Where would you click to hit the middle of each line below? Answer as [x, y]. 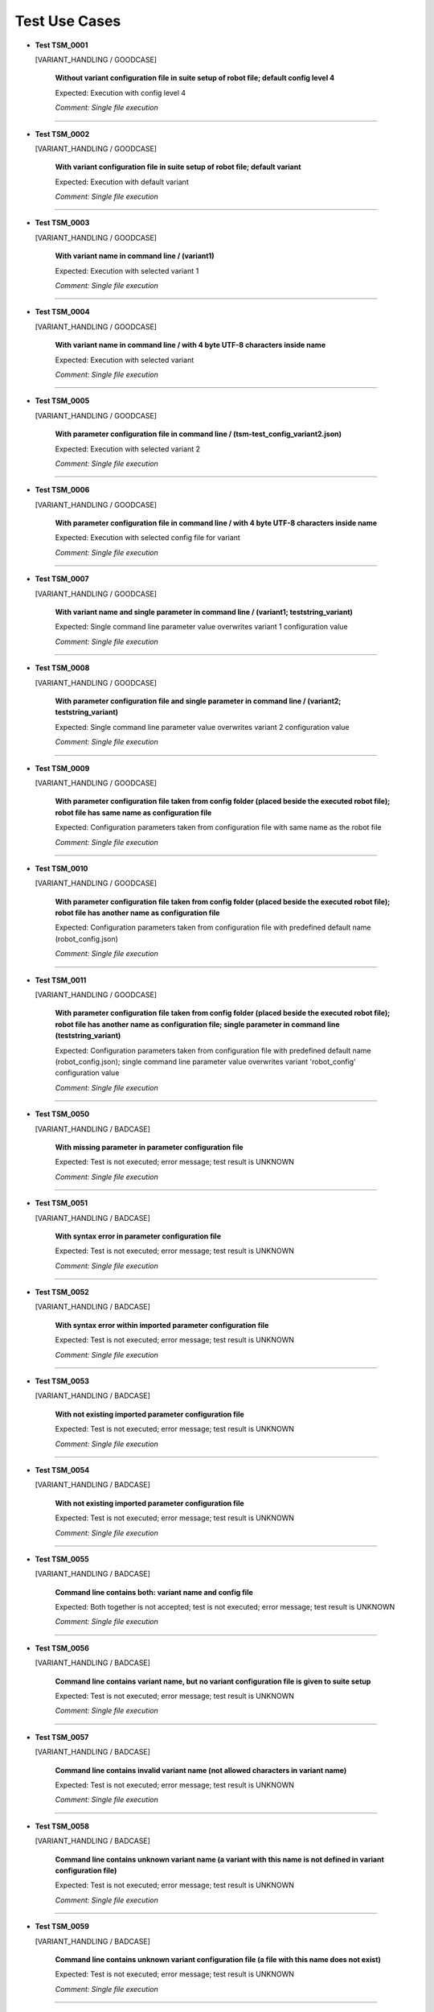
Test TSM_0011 [61, 980]
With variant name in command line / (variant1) [135, 256]
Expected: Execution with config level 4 [121, 93]
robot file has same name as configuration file [133, 812]
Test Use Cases [68, 21]
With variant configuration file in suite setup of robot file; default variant [178, 167]
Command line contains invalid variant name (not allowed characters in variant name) [201, 1770]
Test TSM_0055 [62, 1559]
